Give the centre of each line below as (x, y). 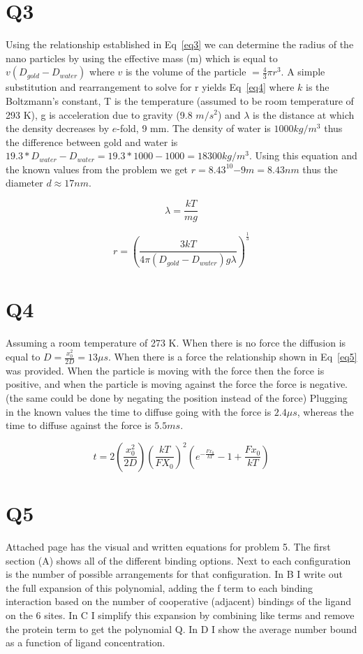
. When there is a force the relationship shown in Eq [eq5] (233, 357)
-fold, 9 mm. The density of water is (194, 128)
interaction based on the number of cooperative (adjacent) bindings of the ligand (178, 601)
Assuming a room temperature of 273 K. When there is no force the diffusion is (176, 342)
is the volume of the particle (186, 72)
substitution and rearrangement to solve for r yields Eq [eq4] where (150, 87)
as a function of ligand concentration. (86, 642)
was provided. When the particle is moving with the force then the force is (165, 370)
